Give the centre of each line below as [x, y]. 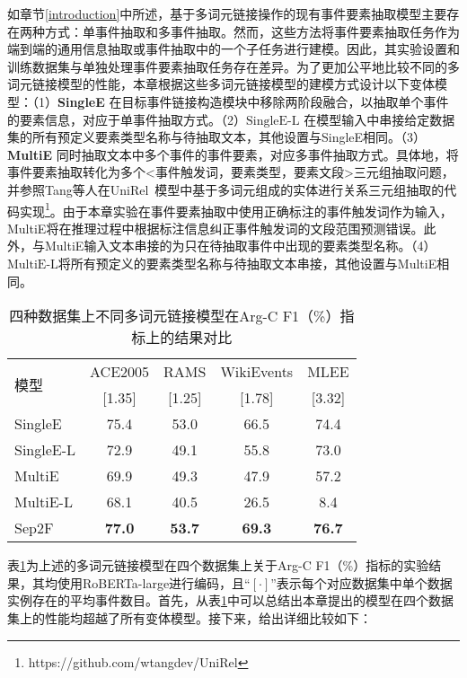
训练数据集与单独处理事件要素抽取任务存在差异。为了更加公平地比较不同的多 [233, 66]
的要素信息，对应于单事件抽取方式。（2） [127, 119]
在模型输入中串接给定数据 [379, 119]
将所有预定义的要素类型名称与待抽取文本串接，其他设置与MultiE [247, 263]
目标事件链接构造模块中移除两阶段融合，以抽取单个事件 [285, 101]
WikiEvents [257, 372]
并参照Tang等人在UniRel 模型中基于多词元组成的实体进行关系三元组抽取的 [226, 189]
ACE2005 [120, 372]
